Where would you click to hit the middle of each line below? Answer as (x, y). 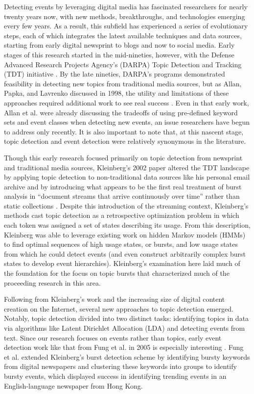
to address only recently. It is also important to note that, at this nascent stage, (124, 131)
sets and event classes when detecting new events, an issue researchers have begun (127, 122)
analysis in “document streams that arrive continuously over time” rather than (122, 196)
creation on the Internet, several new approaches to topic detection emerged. (119, 308)
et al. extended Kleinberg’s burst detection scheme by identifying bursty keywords (127, 356)
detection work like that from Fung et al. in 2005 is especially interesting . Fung (124, 347)
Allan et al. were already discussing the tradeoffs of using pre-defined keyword (121, 112)
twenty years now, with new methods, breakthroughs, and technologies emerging (125, 16)
